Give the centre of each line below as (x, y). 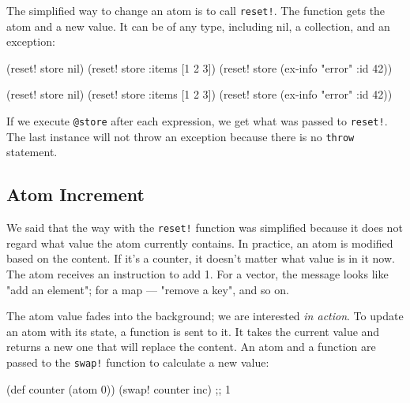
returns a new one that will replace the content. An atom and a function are (191, 347)
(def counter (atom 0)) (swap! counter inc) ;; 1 (119, 388)
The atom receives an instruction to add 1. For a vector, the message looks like (197, 273)
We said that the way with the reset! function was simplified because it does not (205, 228)
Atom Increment (75, 194)
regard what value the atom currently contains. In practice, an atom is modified (200, 243)
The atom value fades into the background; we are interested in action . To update (205, 316)
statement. (32, 152)
